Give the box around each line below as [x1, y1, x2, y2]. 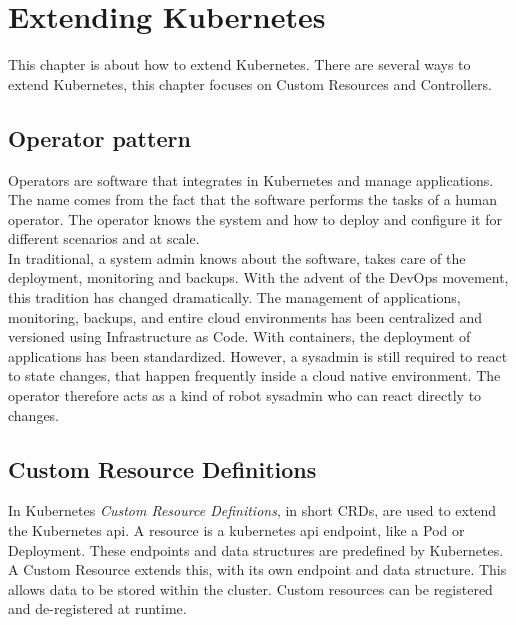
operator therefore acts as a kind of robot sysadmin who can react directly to [8, 385, 482, 406]
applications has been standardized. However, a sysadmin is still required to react [8, 345, 508, 366]
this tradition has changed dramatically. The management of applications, [8, 287, 461, 308]
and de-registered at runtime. [8, 598, 187, 619]
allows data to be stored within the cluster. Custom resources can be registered [8, 578, 493, 599]
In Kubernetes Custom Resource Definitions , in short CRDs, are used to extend [8, 500, 497, 521]
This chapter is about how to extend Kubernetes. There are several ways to [8, 54, 471, 75]
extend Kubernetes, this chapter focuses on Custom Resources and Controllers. [8, 73, 492, 94]
